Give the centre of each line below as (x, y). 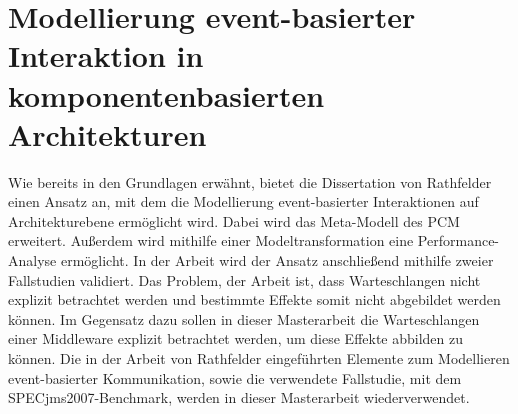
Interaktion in (106, 55)
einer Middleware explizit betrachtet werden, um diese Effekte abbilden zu (236, 338)
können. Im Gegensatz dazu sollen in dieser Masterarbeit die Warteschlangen (244, 318)
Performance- (458, 240)
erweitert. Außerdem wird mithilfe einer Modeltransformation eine (211, 240)
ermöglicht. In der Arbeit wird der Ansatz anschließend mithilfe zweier (277, 260)
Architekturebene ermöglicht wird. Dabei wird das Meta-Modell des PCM (234, 220)
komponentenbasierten (166, 94)
